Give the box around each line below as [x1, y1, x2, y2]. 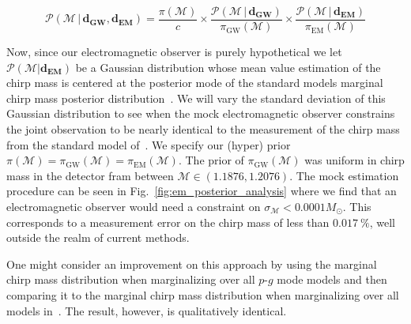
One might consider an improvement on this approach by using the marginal [6, 255, 377, 272]
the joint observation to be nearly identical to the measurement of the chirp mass [6, 121, 400, 138]
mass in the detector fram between [6, 167, 174, 183]
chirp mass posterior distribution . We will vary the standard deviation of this [6, 89, 386, 106]
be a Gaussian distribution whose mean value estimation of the [75, 58, 381, 75]
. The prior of [178, 152, 244, 168]
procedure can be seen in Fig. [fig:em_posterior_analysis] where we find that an [6, 183, 397, 199]
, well [369, 213, 395, 230]
